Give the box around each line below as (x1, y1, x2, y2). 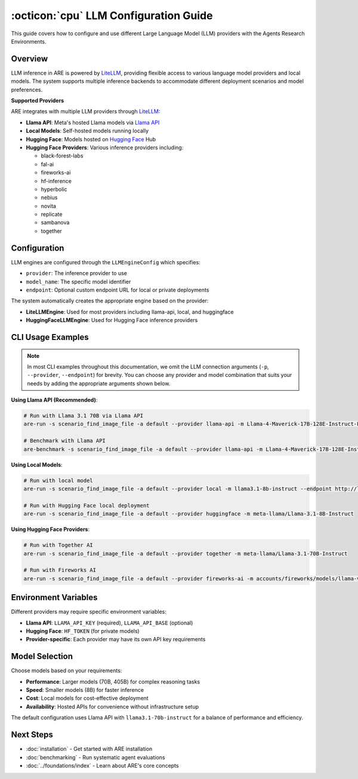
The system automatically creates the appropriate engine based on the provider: (11, 297, 209, 304)
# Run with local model (23, 477, 94, 484)
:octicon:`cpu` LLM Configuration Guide (11, 9, 213, 22)
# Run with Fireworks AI (23, 567, 97, 574)
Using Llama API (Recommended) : (11, 397, 98, 404)
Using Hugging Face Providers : (11, 525, 90, 533)
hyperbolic (41, 186, 67, 193)
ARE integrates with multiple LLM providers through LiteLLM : (11, 108, 161, 115)
